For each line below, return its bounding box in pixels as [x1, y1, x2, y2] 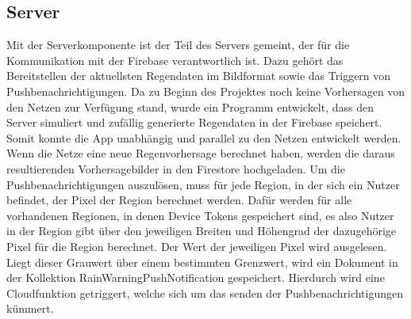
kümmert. [6, 300, 54, 317]
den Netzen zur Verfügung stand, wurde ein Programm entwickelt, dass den [6, 98, 375, 115]
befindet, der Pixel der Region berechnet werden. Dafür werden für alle [6, 192, 352, 208]
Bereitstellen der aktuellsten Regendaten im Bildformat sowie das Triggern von [6, 67, 391, 84]
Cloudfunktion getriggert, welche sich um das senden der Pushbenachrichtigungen [6, 284, 404, 301]
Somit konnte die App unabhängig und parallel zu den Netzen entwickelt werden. [6, 129, 401, 146]
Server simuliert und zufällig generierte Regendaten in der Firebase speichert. [6, 114, 382, 131]
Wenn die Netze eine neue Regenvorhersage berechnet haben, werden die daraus [6, 145, 395, 161]
